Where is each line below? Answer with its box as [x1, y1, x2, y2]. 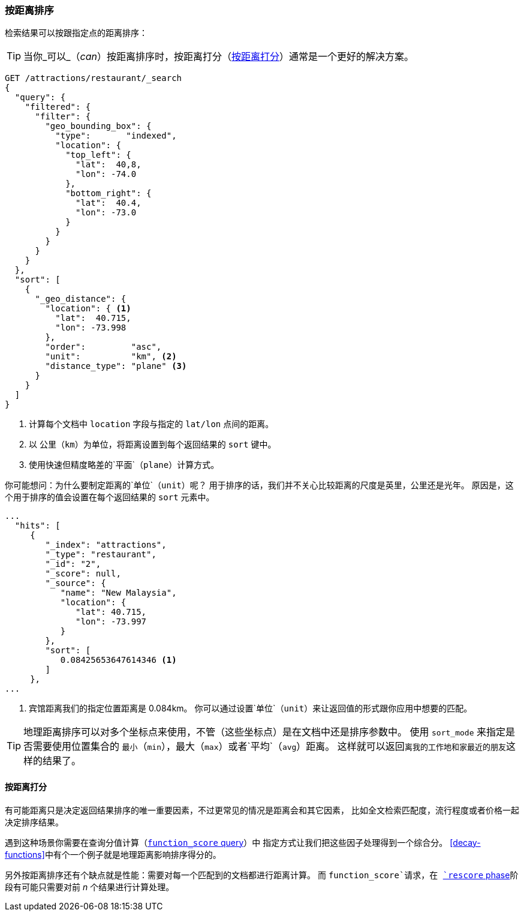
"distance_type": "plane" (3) [45, 361, 187, 371]
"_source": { [45, 578, 106, 588]
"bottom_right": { [65, 188, 152, 199]
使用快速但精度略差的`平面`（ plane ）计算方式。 [29, 459, 219, 470]
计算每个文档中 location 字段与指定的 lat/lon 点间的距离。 [29, 419, 274, 430]
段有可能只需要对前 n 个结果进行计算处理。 [5, 881, 174, 892]
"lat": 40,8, [76, 160, 141, 170]
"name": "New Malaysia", [60, 588, 177, 598]
